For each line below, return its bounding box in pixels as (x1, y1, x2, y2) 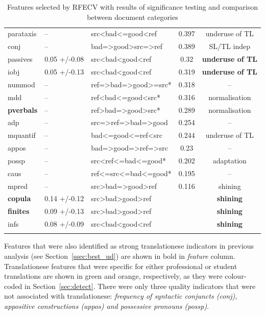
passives (8, 54, 33, 64)
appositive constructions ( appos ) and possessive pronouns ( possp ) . (4, 301, 209, 311)
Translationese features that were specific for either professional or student (4, 260, 237, 271)
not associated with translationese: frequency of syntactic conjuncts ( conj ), (4, 290, 237, 301)
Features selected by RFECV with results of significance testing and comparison (7, 2, 258, 12)
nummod (8, 79, 35, 89)
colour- (225, 271, 247, 281)
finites (8, 206, 30, 216)
